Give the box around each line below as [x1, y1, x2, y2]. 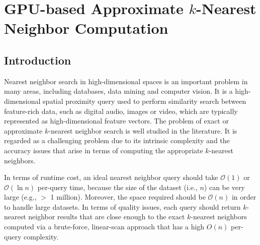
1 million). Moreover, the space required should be [50, 192, 206, 202]
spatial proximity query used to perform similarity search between [43, 95, 246, 106]
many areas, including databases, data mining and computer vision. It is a [4, 86, 233, 96]
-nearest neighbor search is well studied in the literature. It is [48, 125, 237, 136]
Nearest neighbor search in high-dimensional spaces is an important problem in [4, 76, 248, 86]
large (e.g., [4, 192, 37, 202]
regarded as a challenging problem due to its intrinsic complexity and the [4, 135, 230, 146]
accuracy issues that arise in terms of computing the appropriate [4, 145, 203, 155]
